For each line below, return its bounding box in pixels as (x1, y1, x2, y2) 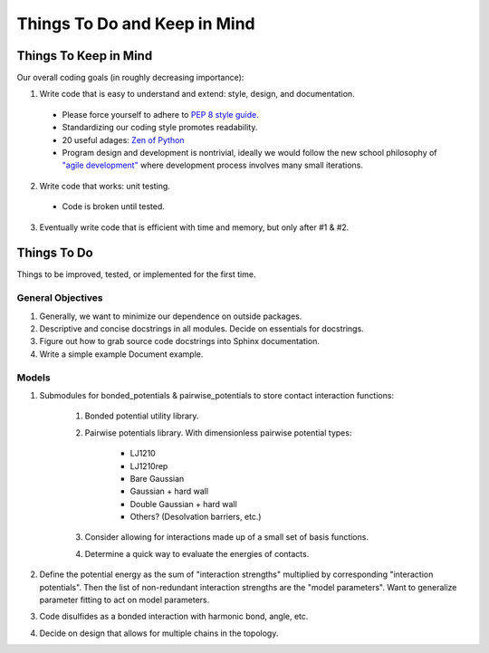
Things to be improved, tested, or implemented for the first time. (16, 269, 256, 280)
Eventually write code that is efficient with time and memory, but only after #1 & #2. (39, 222, 350, 233)
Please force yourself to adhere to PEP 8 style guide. (62, 109, 259, 120)
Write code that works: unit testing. (39, 180, 171, 191)
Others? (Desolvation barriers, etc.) (129, 512, 262, 523)
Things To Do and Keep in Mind (16, 14, 255, 34)
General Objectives (16, 292, 103, 304)
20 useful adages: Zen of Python (62, 134, 185, 145)
